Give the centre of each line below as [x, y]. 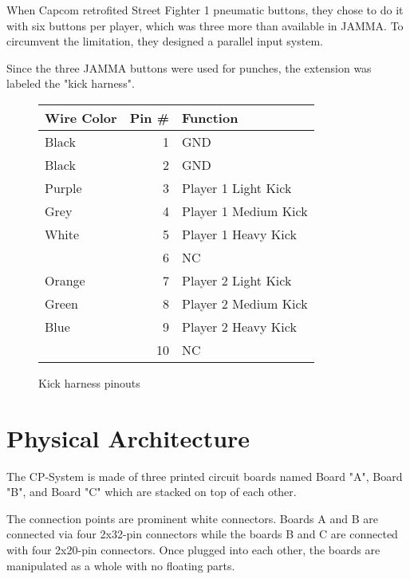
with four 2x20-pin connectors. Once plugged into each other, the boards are [193, 550]
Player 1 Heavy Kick [239, 234]
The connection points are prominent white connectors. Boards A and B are [192, 518]
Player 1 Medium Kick [245, 211]
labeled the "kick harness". [71, 83]
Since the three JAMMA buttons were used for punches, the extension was [189, 67]
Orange [65, 280]
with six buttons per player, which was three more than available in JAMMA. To [205, 25]
